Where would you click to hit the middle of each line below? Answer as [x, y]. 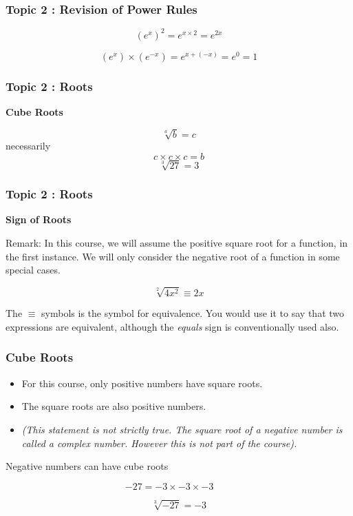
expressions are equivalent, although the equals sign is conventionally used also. [172, 326]
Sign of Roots [39, 219]
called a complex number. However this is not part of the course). [159, 443]
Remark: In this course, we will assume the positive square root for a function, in [177, 243]
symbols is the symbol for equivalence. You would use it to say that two [193, 313]
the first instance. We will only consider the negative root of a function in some [173, 256]
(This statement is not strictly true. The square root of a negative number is [182, 429]
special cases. [33, 270]
